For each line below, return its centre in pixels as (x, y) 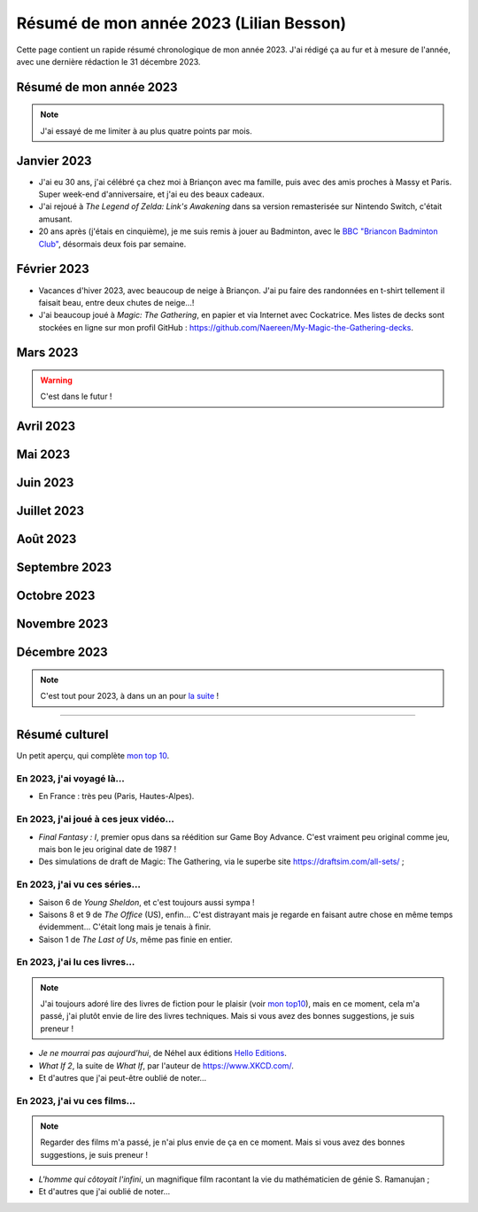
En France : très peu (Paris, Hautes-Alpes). (116, 796)
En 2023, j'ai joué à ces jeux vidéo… (95, 820)
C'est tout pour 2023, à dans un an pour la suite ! (130, 696)
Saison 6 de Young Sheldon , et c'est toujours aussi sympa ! (146, 902)
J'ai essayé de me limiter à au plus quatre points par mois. (146, 131)
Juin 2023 (45, 483)
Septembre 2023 (64, 567)
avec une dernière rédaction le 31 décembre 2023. (108, 61)
